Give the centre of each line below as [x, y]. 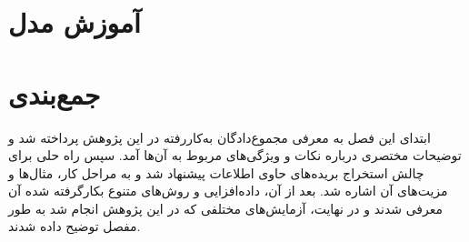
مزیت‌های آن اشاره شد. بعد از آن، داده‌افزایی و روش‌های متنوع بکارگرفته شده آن [228, 191]
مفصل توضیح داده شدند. [75, 226]
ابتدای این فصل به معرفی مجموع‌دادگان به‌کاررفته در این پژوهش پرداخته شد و [220, 137]
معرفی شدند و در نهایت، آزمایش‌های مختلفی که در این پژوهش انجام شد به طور [225, 208]
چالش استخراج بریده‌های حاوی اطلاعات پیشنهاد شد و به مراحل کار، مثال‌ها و [216, 172]
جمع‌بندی [55, 93]
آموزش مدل [75, 22]
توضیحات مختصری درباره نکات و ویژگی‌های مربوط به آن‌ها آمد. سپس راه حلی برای [235, 155]
